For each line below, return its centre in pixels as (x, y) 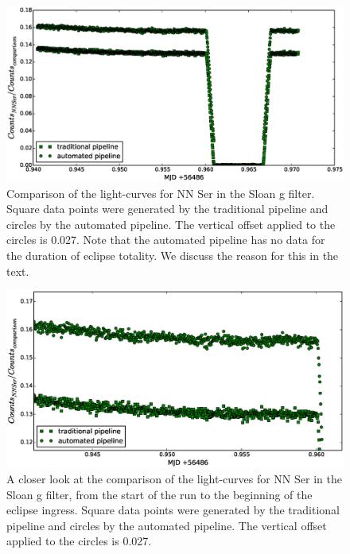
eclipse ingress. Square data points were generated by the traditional (173, 510)
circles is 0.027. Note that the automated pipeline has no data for (166, 240)
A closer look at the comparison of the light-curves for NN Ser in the (174, 479)
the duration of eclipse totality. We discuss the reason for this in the (173, 256)
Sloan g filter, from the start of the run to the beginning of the (159, 494)
